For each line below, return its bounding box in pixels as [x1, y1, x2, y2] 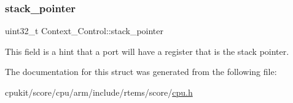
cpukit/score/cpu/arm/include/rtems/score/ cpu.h [5, 86, 193, 98]
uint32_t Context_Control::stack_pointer [5, 24, 164, 37]
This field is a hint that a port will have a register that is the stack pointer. [5, 44, 289, 57]
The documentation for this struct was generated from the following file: [5, 65, 277, 78]
